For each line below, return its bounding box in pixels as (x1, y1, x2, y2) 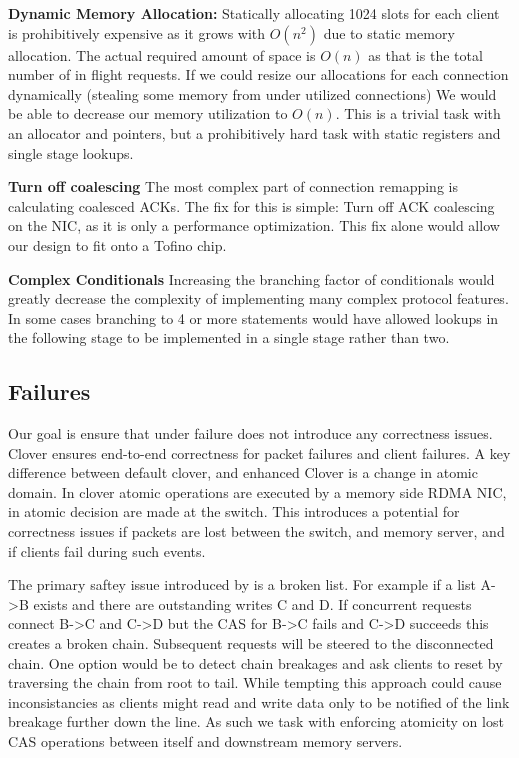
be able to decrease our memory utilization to (8, 103, 288, 124)
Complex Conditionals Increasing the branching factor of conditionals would (8, 268, 495, 289)
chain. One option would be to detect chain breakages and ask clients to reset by (8, 652, 503, 673)
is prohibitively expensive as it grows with (8, 22, 266, 43)
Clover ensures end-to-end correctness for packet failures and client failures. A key (8, 442, 511, 463)
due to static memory (323, 22, 455, 43)
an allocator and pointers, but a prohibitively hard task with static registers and (8, 122, 501, 143)
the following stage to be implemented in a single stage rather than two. (8, 327, 450, 348)
